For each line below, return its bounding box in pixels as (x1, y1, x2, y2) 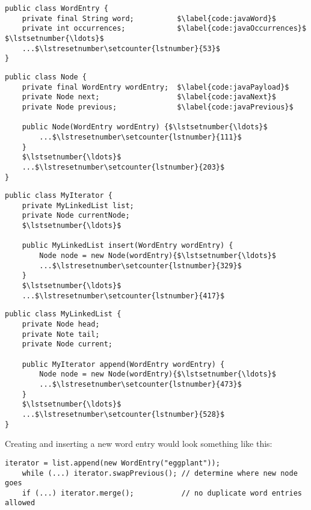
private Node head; (22, 320, 100, 329)
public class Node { (5, 72, 87, 81)
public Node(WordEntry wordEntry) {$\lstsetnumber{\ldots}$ (22, 123, 268, 132)
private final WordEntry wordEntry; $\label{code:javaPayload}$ (22, 82, 289, 91)
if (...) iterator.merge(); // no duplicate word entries (22, 488, 302, 497)
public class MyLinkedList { (5, 310, 122, 319)
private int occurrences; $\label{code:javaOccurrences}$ (22, 24, 307, 33)
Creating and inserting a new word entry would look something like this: (5, 437, 273, 450)
